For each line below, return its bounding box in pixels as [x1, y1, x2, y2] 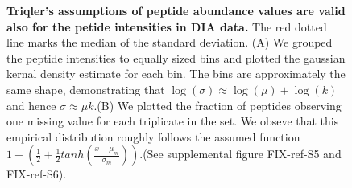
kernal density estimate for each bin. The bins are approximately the [6, 65, 346, 82]
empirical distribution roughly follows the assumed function [6, 128, 300, 145]
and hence [6, 96, 56, 113]
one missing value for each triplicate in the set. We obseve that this [6, 112, 339, 129]
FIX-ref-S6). [6, 166, 67, 182]
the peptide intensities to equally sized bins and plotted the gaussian [6, 49, 346, 66]
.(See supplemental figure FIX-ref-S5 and [139, 145, 342, 162]
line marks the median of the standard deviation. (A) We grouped [6, 34, 333, 51]
